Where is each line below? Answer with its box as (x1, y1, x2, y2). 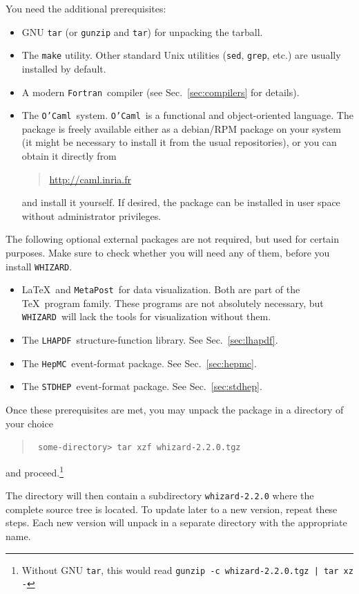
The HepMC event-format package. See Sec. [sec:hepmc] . (21, 355, 257, 370)
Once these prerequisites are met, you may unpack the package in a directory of (6, 402, 344, 417)
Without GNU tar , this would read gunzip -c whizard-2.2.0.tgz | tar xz (21, 562, 353, 577)
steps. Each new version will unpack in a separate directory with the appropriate (6, 515, 347, 530)
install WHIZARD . (6, 259, 72, 273)
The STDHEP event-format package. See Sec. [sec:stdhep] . (21, 379, 262, 393)
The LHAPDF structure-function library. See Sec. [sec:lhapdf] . (21, 333, 278, 347)
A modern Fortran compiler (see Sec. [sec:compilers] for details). (21, 84, 300, 99)
